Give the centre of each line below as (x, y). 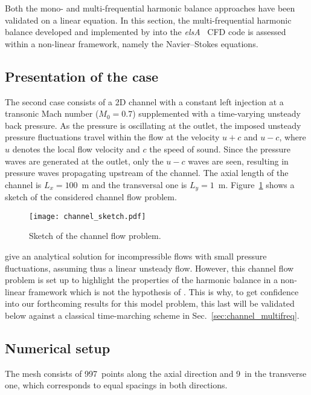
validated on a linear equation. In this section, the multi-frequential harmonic (148, 20)
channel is (23, 184)
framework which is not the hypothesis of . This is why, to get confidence (163, 291)
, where (293, 137)
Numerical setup (58, 348)
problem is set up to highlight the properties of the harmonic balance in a (141, 280)
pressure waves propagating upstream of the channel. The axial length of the (147, 173)
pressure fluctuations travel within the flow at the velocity (112, 137)
